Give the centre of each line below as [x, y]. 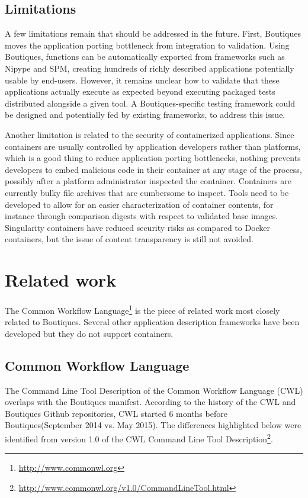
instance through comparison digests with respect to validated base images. [142, 216]
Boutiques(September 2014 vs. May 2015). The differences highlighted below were [153, 425]
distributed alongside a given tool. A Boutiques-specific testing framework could [150, 103]
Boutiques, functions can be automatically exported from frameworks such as [145, 57]
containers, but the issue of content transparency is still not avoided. [129, 239]
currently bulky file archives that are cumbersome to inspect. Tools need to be [147, 192]
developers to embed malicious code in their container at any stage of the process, [153, 169]
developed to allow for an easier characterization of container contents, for [139, 204]
